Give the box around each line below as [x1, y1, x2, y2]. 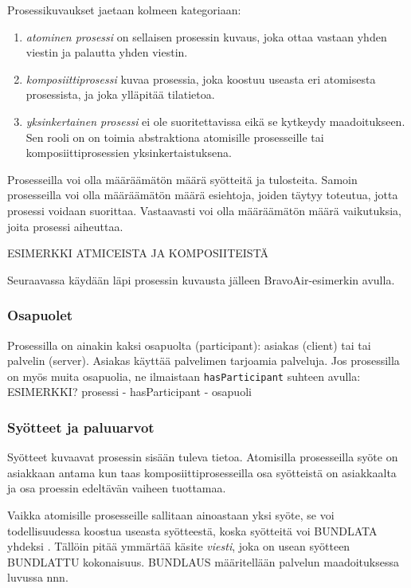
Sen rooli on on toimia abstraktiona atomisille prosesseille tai [25, 128, 324, 145]
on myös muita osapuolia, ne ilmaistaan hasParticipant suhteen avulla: [7, 367, 361, 384]
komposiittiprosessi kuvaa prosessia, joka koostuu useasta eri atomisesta [25, 70, 376, 87]
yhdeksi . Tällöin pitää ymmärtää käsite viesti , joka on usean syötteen [7, 538, 350, 555]
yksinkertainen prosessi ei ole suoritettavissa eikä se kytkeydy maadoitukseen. [25, 112, 405, 129]
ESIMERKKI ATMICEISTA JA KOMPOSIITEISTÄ [7, 245, 269, 261]
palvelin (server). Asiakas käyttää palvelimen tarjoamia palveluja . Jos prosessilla [7, 352, 400, 369]
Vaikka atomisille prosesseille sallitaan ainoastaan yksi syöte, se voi [7, 506, 335, 523]
